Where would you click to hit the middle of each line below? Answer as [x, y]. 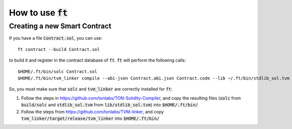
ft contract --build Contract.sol [59, 49]
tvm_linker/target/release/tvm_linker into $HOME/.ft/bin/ [90, 118]
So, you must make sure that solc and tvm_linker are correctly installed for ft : [91, 89]
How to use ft [38, 13]
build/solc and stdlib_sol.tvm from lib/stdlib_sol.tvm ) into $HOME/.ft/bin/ [109, 105]
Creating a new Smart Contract [60, 26]
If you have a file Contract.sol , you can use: [55, 38]
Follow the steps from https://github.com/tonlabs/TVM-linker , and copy [92, 112]
